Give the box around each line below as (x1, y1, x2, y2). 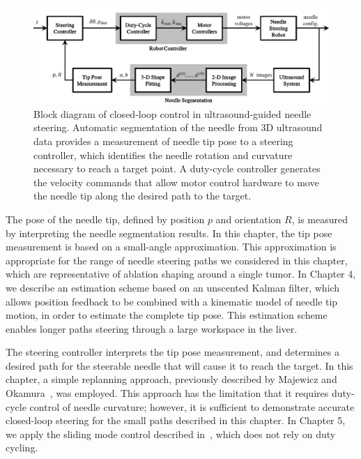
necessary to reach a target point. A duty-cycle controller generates (33, 161, 321, 176)
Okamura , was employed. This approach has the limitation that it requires (6, 386, 329, 400)
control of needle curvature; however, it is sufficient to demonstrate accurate (29, 399, 355, 414)
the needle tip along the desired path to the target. (33, 188, 252, 203)
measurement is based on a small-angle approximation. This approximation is (6, 239, 337, 254)
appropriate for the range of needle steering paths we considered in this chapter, (6, 253, 348, 267)
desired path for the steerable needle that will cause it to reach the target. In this (6, 358, 353, 373)
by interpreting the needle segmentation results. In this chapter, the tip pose (6, 225, 332, 240)
